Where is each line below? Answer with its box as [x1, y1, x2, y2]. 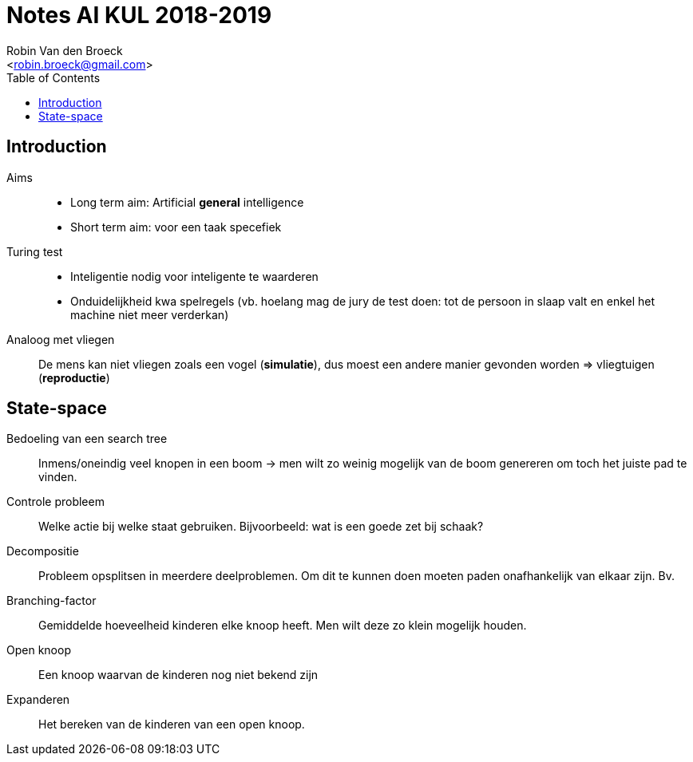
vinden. [38, 470, 77, 484]
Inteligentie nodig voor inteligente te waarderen [70, 269, 319, 283]
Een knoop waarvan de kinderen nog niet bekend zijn [38, 668, 319, 682]
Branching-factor [6, 594, 97, 608]
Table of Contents [6, 70, 101, 85]
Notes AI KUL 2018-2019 [6, 2, 272, 29]
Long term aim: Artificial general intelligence [70, 195, 304, 209]
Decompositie [6, 544, 79, 559]
